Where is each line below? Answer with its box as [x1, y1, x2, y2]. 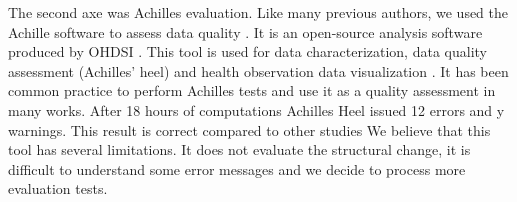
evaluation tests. [8, 178, 108, 199]
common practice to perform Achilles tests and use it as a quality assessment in [8, 80, 496, 101]
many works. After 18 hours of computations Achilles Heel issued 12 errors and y [8, 99, 505, 120]
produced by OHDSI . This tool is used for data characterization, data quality [8, 41, 487, 62]
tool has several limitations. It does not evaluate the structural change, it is [8, 139, 471, 160]
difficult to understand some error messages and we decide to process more [8, 158, 466, 179]
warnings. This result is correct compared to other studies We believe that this [8, 119, 491, 140]
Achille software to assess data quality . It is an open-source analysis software [8, 21, 483, 42]
